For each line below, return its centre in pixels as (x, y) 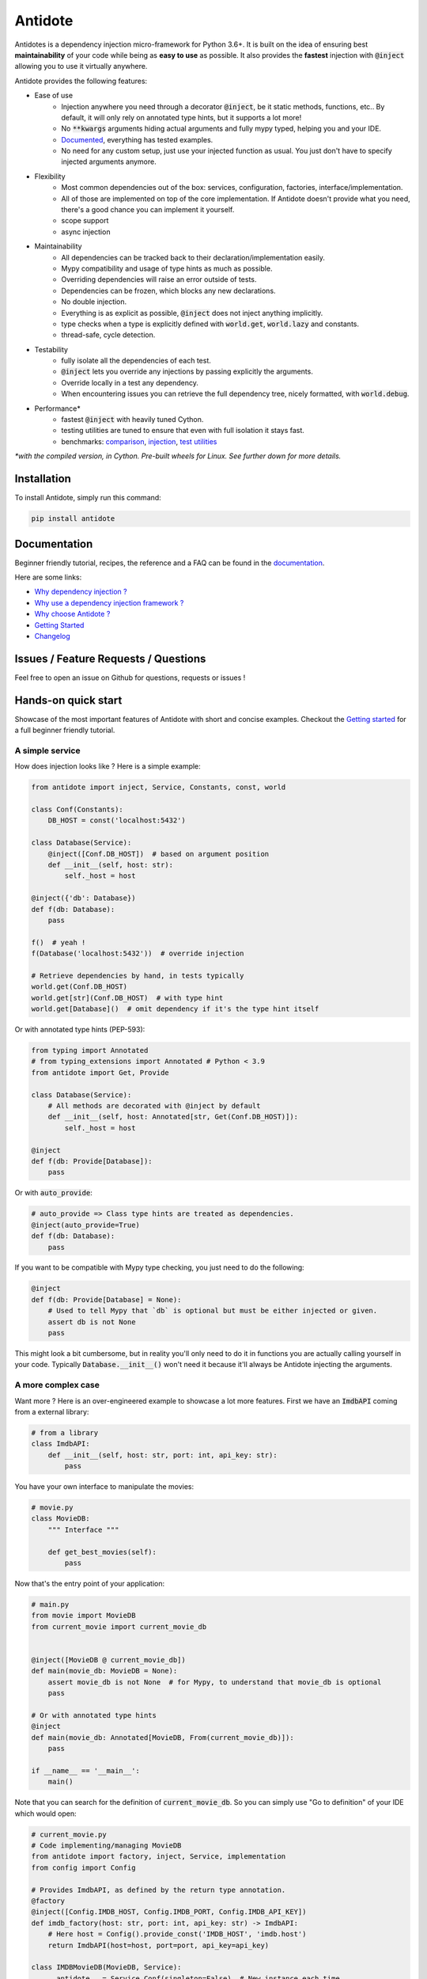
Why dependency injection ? (81, 592)
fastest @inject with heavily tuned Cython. (132, 420)
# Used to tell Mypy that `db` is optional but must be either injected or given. (213, 1311)
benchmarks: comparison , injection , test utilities (139, 441)
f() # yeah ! (59, 942)
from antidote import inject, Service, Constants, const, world (159, 787)
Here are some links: (48, 577)
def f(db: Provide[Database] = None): (106, 1299)
